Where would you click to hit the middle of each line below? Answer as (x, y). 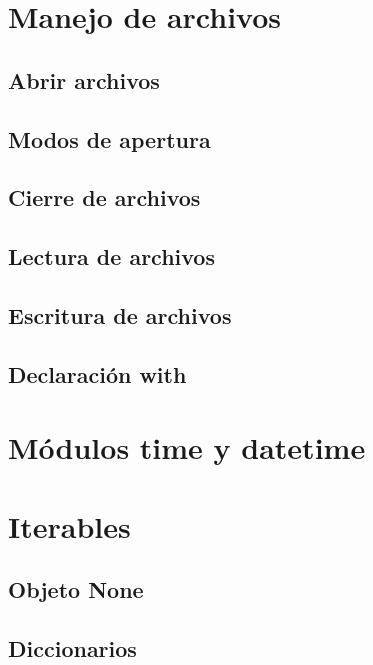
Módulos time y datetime (187, 447)
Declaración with (97, 373)
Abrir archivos (84, 79)
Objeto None (76, 589)
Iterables (69, 525)
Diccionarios (72, 647)
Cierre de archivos (104, 197)
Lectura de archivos (111, 256)
